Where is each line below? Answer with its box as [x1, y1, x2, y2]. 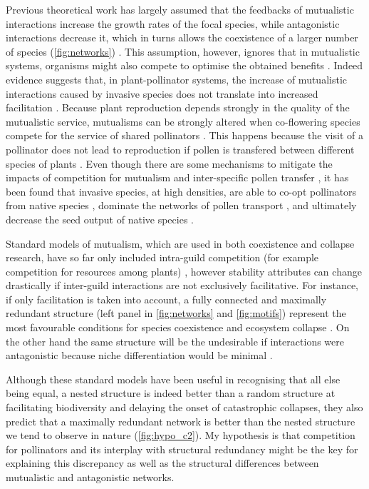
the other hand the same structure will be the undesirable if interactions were [6, 333, 344, 348]
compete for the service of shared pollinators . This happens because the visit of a [6, 128, 363, 143]
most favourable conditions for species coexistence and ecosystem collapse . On [6, 320, 350, 335]
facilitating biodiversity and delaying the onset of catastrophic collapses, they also [6, 400, 363, 415]
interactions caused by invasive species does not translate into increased [6, 86, 318, 101]
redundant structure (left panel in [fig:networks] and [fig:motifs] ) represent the [6, 306, 346, 321]
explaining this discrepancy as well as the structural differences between [6, 455, 319, 470]
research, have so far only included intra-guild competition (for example [6, 250, 319, 265]
